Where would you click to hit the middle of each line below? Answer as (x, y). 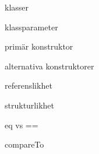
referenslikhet (29, 85)
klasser (17, 7)
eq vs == (22, 125)
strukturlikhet (29, 105)
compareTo (24, 144)
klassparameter (31, 27)
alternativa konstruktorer (49, 66)
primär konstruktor (39, 46)
